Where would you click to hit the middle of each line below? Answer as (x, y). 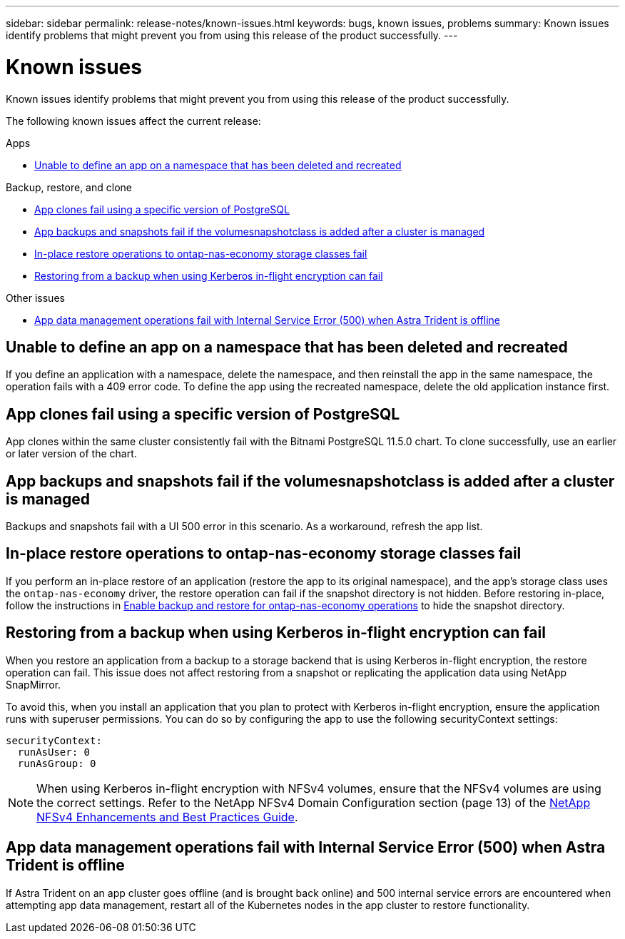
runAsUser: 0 (54, 752)
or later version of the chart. (71, 454)
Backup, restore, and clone (69, 187)
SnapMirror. (34, 684)
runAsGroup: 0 (57, 763)
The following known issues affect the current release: (133, 121)
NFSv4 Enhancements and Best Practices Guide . (167, 817)
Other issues (35, 298)
